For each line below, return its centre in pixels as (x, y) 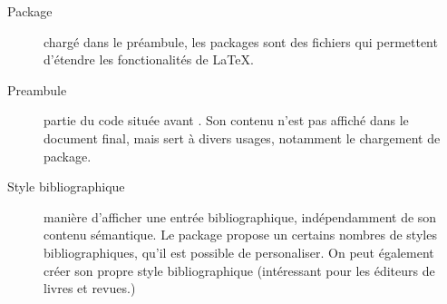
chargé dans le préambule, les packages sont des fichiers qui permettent (241, 41)
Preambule (37, 89)
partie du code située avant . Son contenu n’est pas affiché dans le (226, 120)
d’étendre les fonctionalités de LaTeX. (149, 59)
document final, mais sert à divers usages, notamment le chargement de (242, 137)
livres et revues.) (90, 288)
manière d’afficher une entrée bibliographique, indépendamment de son (240, 216)
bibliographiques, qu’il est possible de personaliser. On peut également (239, 252)
